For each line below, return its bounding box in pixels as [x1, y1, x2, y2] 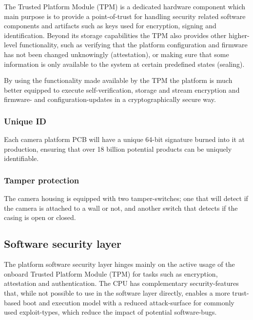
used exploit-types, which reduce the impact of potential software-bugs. [4, 307, 217, 317]
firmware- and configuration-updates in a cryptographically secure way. [4, 94, 216, 104]
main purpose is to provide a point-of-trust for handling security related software [4, 11, 246, 21]
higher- [228, 30, 250, 40]
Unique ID [4, 115, 46, 127]
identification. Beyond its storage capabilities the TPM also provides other [4, 30, 227, 40]
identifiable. [4, 153, 39, 163]
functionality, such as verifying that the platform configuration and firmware [19, 40, 248, 50]
